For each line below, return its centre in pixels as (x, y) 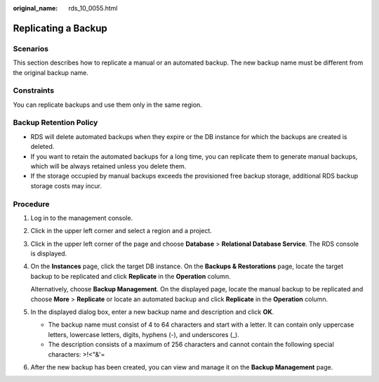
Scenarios (31, 48)
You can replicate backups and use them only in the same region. (108, 105)
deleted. (42, 147)
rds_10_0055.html (93, 8)
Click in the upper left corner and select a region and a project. (121, 231)
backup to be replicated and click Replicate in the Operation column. (131, 276)
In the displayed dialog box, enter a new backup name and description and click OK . (152, 312)
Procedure (31, 204)
